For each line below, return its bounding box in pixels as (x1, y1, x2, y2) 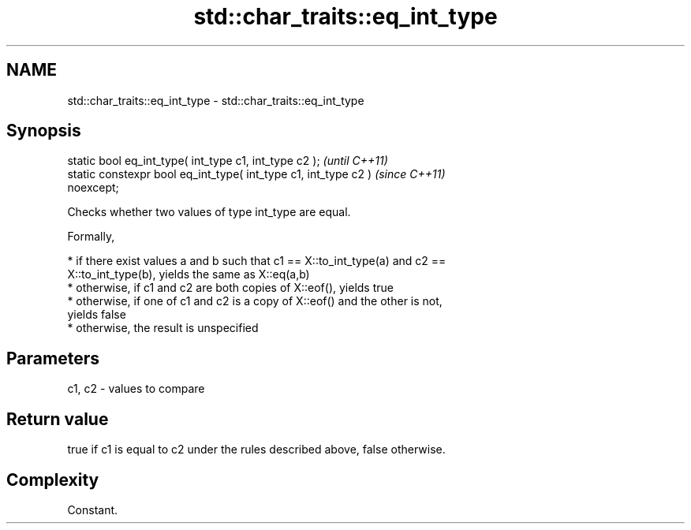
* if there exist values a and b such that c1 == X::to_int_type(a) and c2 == (67, 254, 446, 268)
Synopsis (6, 121, 81, 141)
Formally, (67, 230, 115, 244)
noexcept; (67, 181, 119, 195)
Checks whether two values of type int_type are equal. (67, 205, 351, 219)
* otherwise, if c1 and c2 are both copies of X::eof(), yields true (67, 281, 394, 295)
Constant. (67, 502, 118, 517)
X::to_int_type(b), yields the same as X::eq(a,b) (67, 267, 310, 282)
